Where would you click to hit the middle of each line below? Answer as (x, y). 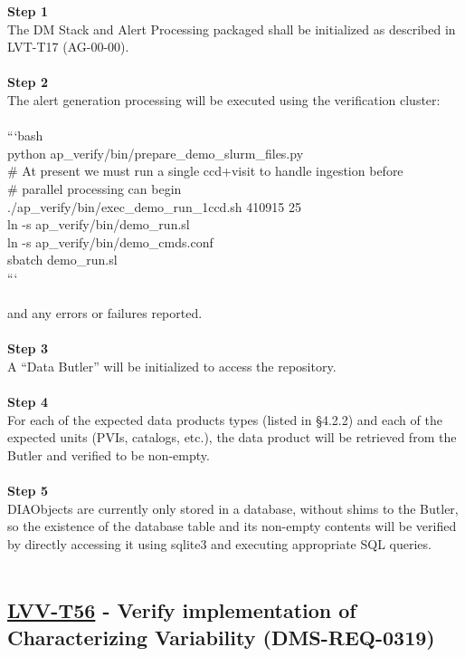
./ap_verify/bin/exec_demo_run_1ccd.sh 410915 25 (154, 206)
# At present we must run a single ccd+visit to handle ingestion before (205, 171)
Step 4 (28, 402)
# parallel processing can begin (95, 188)
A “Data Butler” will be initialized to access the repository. (172, 366)
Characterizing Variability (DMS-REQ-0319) (221, 637)
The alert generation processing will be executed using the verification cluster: (224, 99)
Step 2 (28, 82)
